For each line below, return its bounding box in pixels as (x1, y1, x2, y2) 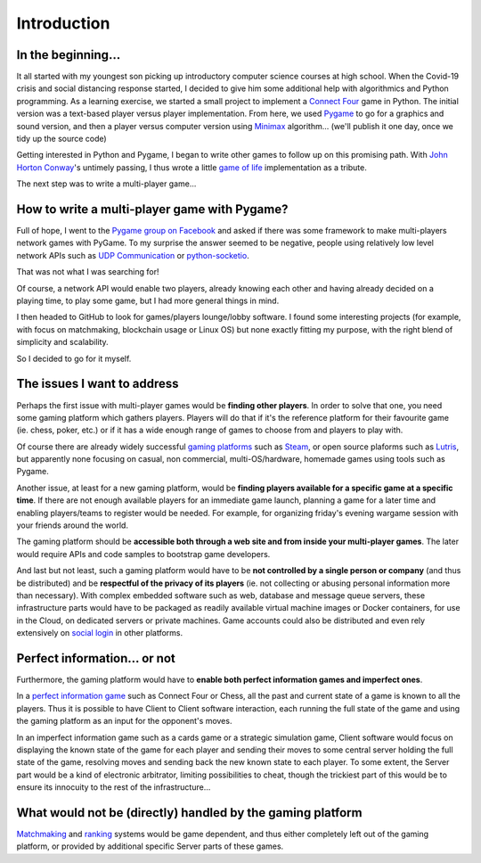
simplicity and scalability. (16, 337, 109, 348)
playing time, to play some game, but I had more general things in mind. (16, 295, 280, 307)
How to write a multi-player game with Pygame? (16, 201, 289, 217)
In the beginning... (16, 47, 121, 62)
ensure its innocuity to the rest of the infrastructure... (16, 782, 211, 793)
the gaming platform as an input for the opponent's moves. (16, 716, 232, 727)
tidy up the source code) (16, 134, 107, 144)
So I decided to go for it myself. (16, 353, 132, 364)
